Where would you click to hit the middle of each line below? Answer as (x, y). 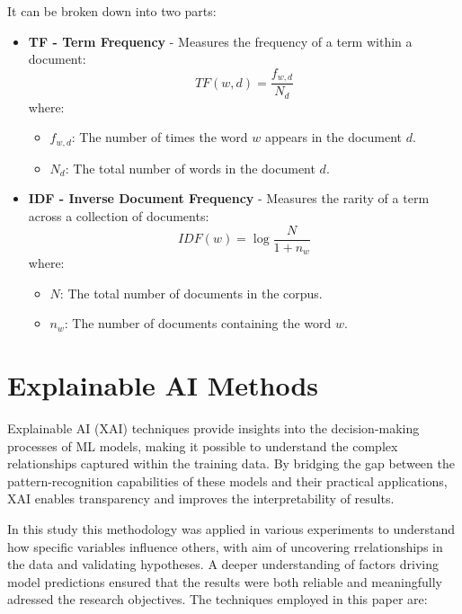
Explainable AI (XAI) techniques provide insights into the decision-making (213, 427)
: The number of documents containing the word (198, 323)
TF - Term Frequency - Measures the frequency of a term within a (220, 41)
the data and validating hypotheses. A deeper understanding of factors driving (223, 564)
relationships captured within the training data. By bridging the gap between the (231, 463)
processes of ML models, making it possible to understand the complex (203, 445)
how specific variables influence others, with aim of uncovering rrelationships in (225, 546)
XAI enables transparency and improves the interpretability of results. (201, 498)
